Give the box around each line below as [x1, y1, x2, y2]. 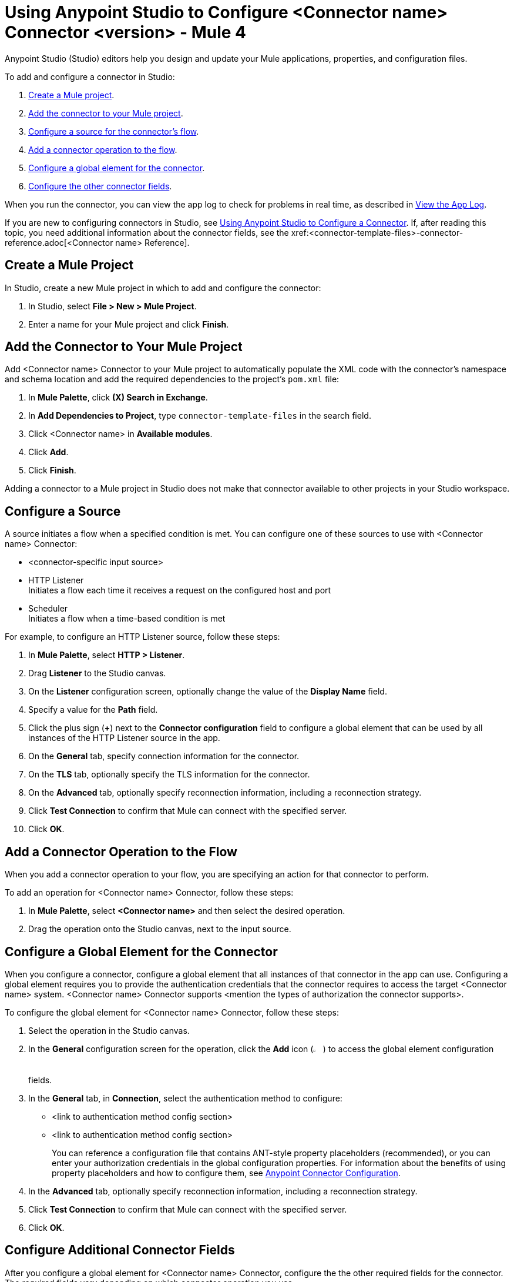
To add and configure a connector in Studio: [5, 71, 175, 82]
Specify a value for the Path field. [28, 705, 158, 715]
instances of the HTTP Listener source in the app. [28, 733, 220, 743]
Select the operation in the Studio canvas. [28, 1025, 190, 1036]
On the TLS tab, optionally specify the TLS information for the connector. [28, 769, 310, 780]
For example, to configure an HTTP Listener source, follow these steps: [5, 632, 280, 642]
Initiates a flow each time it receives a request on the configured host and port [28, 585, 331, 596]
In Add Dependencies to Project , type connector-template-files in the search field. [28, 410, 371, 421]
